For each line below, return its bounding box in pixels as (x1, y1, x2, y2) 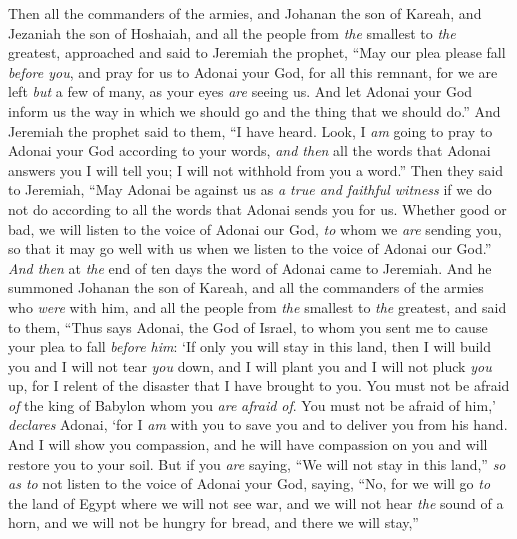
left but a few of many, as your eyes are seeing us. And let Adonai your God (8, 81, 473, 102)
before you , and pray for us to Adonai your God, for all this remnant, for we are (8, 61, 498, 82)
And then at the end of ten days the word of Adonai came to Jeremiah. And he (8, 257, 492, 278)
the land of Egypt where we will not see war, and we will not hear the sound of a (8, 492, 504, 513)
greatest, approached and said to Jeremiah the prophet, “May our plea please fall (8, 42, 506, 63)
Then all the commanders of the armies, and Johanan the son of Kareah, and (8, 3, 482, 23)
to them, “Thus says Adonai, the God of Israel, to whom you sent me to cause (8, 316, 488, 337)
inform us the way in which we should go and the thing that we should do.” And (8, 100, 501, 121)
